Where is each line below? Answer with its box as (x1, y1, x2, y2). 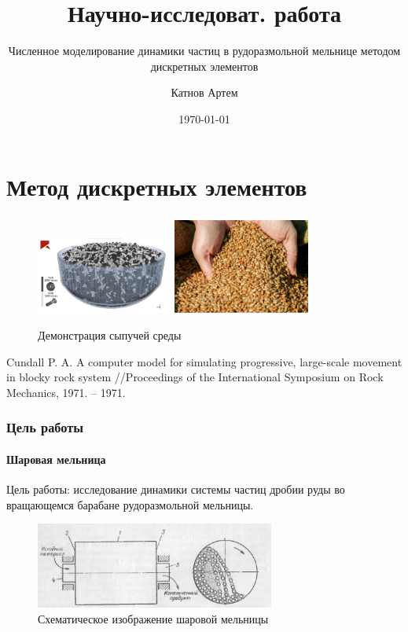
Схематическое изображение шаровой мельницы (38, 610, 269, 626)
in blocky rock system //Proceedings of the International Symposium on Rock (6, 369, 384, 385)
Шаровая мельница (6, 450, 106, 467)
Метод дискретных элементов (6, 170, 307, 202)
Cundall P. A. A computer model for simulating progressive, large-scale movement (6, 353, 402, 369)
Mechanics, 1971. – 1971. (6, 384, 126, 400)
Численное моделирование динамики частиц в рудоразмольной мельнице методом (8, 42, 401, 59)
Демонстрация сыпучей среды (38, 327, 182, 343)
